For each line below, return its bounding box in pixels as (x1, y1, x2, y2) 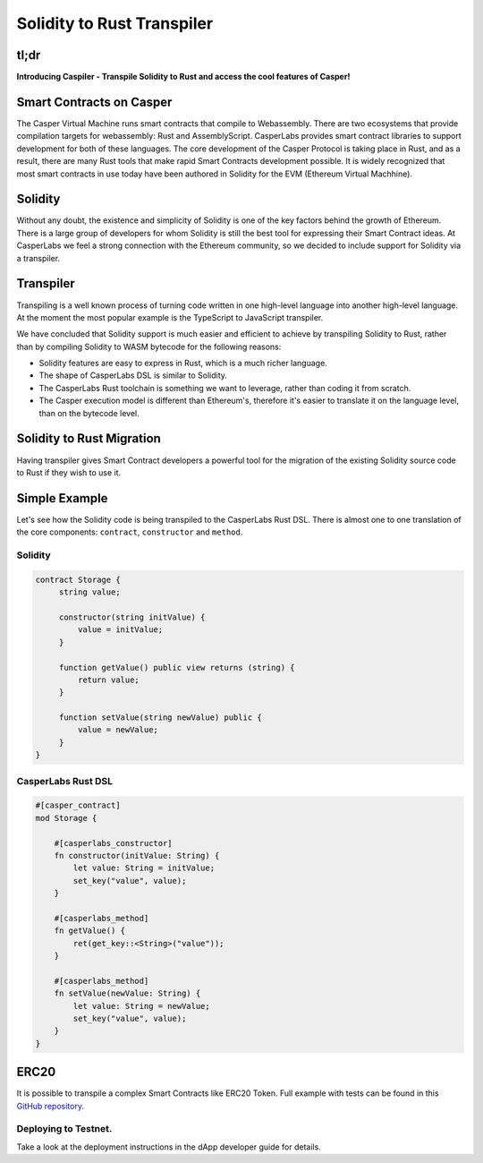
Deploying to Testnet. (16, 1123, 113, 1135)
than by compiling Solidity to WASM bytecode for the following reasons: (16, 341, 282, 352)
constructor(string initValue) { (58, 611, 206, 622)
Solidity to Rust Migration (16, 431, 161, 447)
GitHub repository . (16, 1100, 85, 1111)
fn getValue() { (54, 926, 125, 936)
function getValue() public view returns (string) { (58, 663, 295, 672)
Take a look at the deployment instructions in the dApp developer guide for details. (16, 1142, 321, 1152)
